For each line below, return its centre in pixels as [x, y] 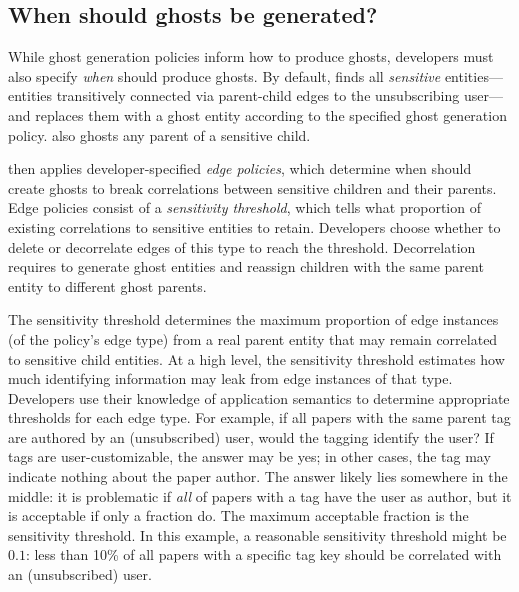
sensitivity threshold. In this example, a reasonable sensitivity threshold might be [257, 534]
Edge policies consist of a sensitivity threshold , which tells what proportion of [244, 207]
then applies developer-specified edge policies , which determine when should [240, 168]
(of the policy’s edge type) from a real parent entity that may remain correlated [253, 338]
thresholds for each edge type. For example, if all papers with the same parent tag [259, 417]
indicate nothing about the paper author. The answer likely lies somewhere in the [258, 476]
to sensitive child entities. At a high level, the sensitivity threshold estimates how [256, 358]
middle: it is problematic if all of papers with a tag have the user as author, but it [260, 495]
